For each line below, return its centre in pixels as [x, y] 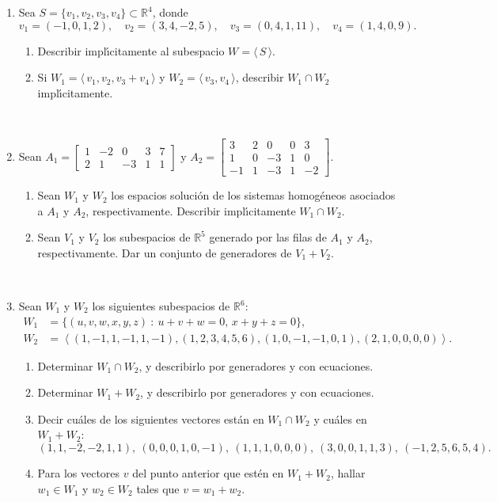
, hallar [348, 473]
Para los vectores [79, 473]
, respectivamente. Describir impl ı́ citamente [191, 210]
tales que [158, 488]
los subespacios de [147, 237]
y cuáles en [340, 418]
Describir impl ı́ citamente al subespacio [131, 50]
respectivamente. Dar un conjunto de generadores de [165, 252]
